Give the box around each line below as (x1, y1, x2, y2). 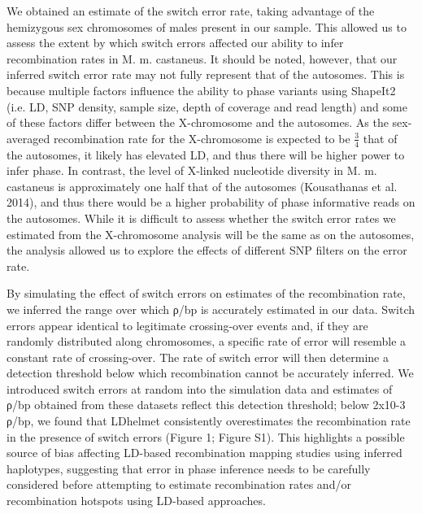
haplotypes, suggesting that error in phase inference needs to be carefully (7, 460, 371, 477)
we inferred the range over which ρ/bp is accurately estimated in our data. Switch (7, 300, 415, 317)
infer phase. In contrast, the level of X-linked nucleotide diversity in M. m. (7, 162, 377, 179)
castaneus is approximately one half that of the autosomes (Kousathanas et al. (7, 177, 398, 194)
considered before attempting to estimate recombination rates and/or (7, 476, 351, 493)
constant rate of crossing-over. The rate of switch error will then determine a (7, 348, 389, 365)
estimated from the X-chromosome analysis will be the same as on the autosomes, (7, 225, 415, 242)
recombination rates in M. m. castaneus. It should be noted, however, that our (7, 50, 398, 67)
